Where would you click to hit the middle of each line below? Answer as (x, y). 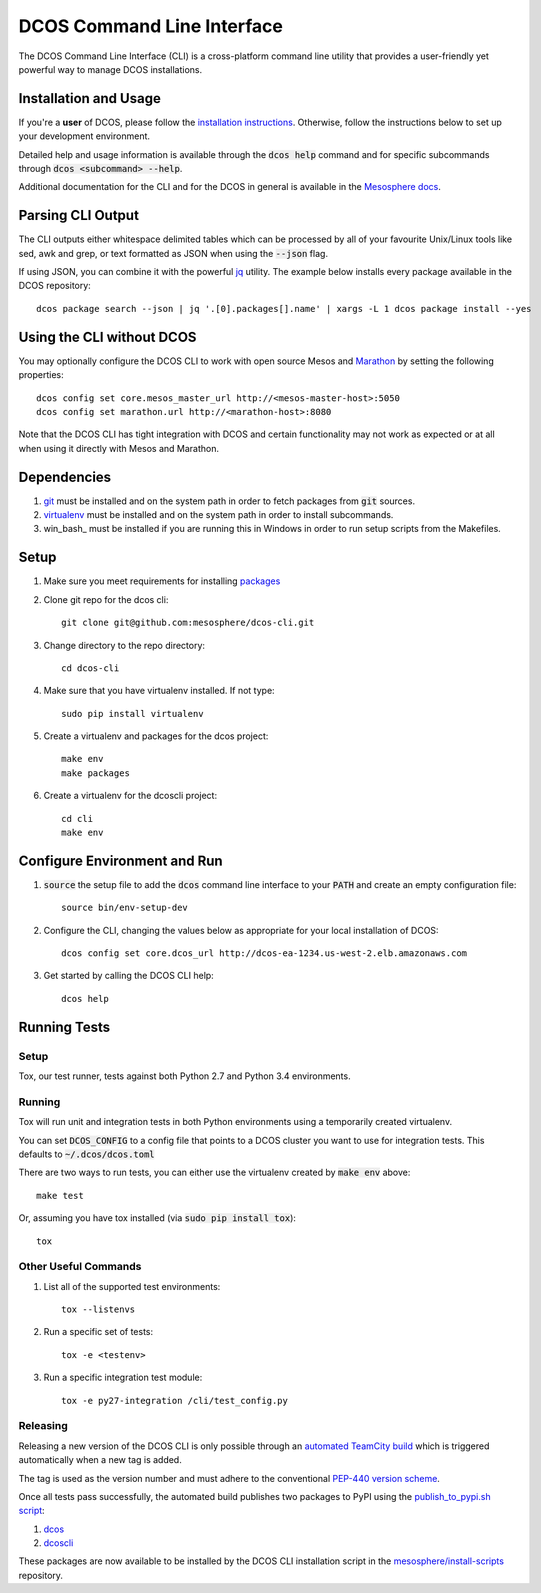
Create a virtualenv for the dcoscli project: (130, 796)
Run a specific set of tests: (98, 1332)
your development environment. (84, 136)
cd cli (77, 818)
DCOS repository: (55, 286)
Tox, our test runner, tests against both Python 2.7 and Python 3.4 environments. (184, 1076)
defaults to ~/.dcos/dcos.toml (86, 1154)
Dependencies (65, 476)
